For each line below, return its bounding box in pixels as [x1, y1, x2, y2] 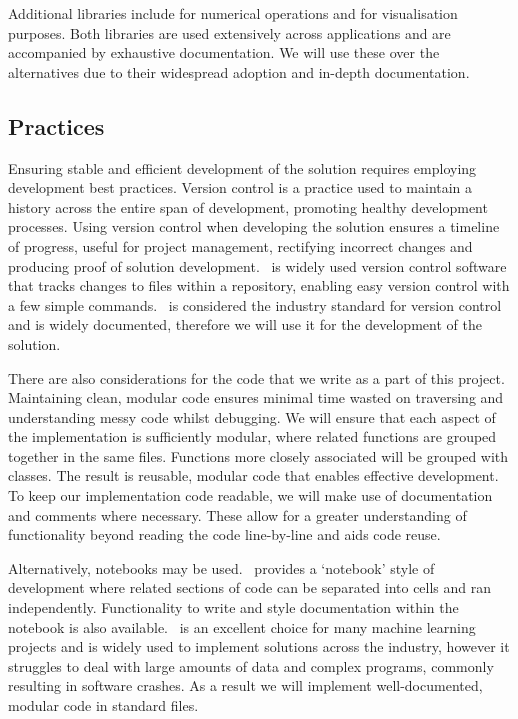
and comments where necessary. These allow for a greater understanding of [8, 504, 467, 525]
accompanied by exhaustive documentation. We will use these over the [8, 42, 440, 63]
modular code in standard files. [8, 695, 199, 716]
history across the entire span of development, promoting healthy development [8, 196, 488, 217]
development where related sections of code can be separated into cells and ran [8, 577, 492, 598]
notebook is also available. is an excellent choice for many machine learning [8, 616, 476, 637]
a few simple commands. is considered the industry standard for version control [8, 294, 502, 315]
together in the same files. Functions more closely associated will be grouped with [8, 445, 509, 466]
